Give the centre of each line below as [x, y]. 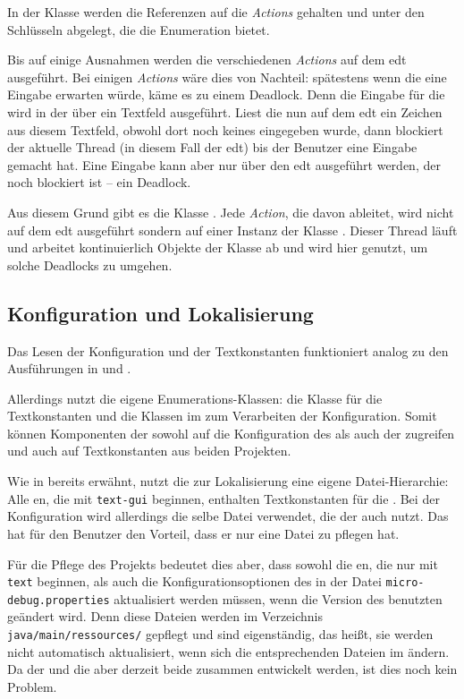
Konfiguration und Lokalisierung [160, 313]
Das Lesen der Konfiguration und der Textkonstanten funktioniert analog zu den [228, 350]
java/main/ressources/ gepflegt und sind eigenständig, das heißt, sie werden [220, 634]
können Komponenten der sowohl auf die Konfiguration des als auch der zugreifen [231, 433]
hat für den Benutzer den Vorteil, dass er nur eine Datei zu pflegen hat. [203, 533]
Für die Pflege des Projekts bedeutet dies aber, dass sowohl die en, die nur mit [223, 563]
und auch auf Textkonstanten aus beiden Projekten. [149, 451]
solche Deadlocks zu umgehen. [90, 264]
